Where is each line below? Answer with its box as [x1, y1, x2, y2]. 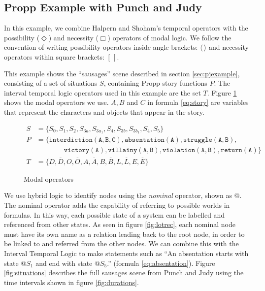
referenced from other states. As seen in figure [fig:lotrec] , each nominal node [4, 219, 235, 229]
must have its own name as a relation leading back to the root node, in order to [4, 228, 245, 239]
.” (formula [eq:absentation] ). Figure [107, 258, 215, 268]
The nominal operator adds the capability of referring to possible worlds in [4, 199, 230, 210]
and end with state [35, 258, 93, 268]
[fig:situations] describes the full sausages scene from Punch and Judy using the [4, 267, 244, 278]
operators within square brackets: [4, 51, 104, 62]
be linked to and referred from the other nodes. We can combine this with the [4, 238, 239, 249]
